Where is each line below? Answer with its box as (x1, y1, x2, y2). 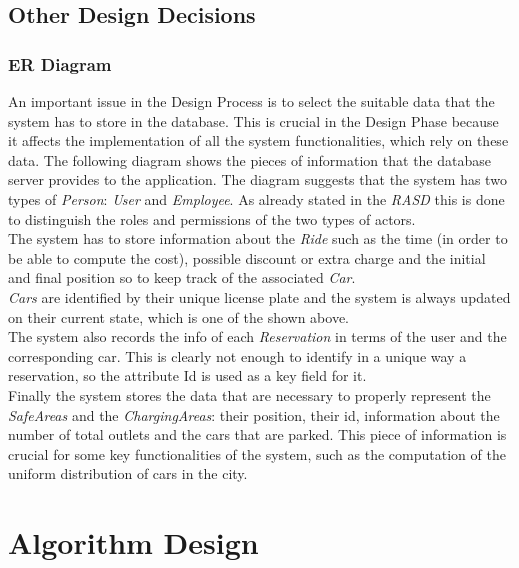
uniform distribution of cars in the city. (8, 463, 248, 484)
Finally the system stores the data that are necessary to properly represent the (8, 384, 491, 405)
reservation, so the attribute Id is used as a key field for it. (8, 365, 367, 386)
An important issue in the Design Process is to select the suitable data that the (8, 91, 495, 111)
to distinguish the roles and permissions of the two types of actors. (8, 208, 416, 229)
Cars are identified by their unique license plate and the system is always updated (8, 286, 511, 307)
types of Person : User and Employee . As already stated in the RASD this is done (8, 188, 505, 209)
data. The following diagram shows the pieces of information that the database (8, 149, 491, 170)
